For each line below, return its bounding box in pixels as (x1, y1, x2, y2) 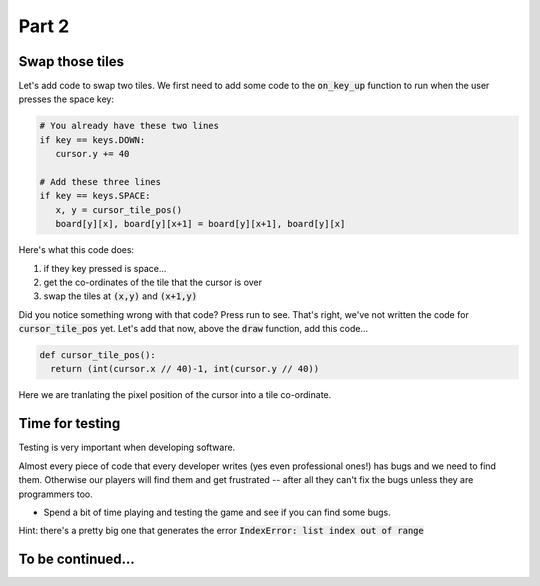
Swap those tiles (18, 53, 125, 70)
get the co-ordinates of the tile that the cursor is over (43, 276, 263, 288)
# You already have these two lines (39, 120, 220, 132)
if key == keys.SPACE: (39, 190, 151, 202)
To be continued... (18, 551, 135, 568)
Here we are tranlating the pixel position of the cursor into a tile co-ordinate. (18, 389, 332, 401)
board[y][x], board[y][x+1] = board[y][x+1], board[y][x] (55, 218, 346, 230)
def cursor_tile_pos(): (39, 350, 157, 361)
